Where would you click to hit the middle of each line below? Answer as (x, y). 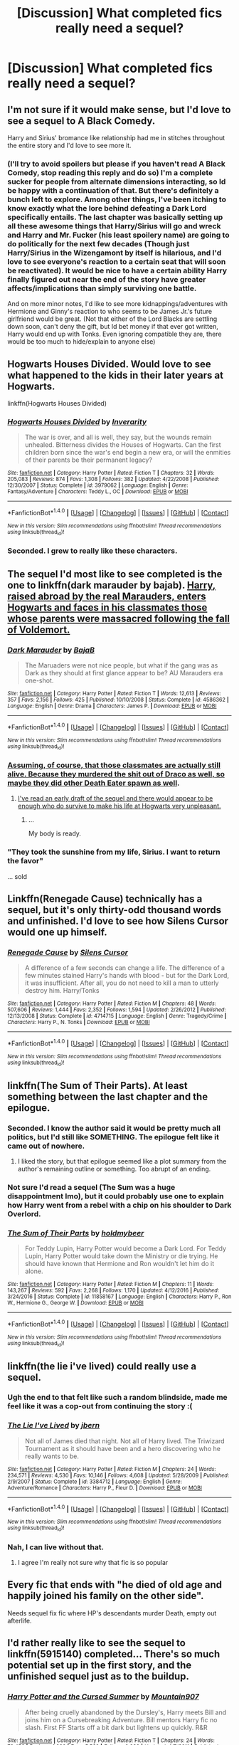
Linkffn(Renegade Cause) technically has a (105, 898)
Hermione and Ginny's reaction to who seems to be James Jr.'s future (110, 312)
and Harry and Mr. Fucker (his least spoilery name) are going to (118, 235)
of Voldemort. (39, 629)
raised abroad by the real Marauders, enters (107, 596)
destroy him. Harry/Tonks (62, 991)
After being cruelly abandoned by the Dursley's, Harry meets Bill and (126, 1712)
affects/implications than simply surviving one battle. (102, 288)
